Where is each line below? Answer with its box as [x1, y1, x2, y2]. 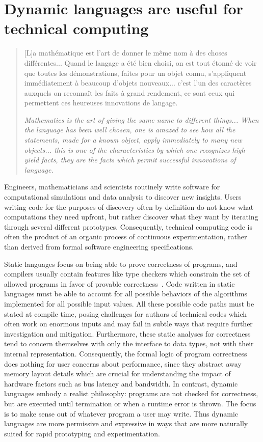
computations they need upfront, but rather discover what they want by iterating [4, 211, 258, 222]
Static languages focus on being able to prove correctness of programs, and [4, 258, 238, 269]
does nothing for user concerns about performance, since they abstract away [4, 358, 242, 369]
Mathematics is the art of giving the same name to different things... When [24, 114, 259, 125]
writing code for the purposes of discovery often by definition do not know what [4, 201, 254, 212]
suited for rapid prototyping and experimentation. [4, 428, 160, 438]
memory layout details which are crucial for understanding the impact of [4, 368, 231, 379]
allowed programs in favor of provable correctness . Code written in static [4, 278, 235, 289]
